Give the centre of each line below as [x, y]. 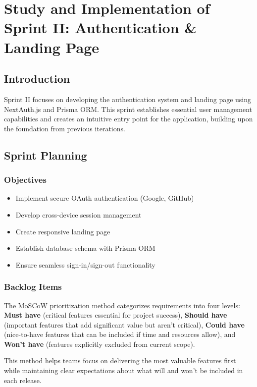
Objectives [25, 180]
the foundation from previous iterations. [65, 128]
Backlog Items [33, 287]
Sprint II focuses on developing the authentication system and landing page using [128, 99]
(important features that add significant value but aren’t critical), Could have [124, 324]
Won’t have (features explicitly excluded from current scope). [100, 344]
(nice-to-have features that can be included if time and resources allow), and [120, 334]
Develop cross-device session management [78, 214]
